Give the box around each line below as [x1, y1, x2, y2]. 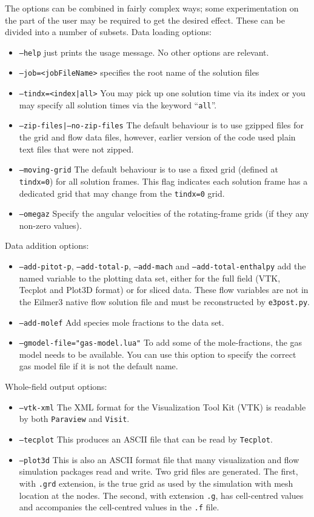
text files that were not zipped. [19, 142, 134, 155]
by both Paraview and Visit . [19, 412, 130, 425]
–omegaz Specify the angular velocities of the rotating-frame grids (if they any [19, 207, 309, 220]
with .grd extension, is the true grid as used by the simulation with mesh [19, 476, 293, 489]
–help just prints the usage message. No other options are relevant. [19, 45, 269, 58]
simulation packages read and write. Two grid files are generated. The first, [19, 465, 298, 478]
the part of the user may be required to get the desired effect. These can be [5, 13, 285, 26]
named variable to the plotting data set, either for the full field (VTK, [19, 271, 281, 284]
